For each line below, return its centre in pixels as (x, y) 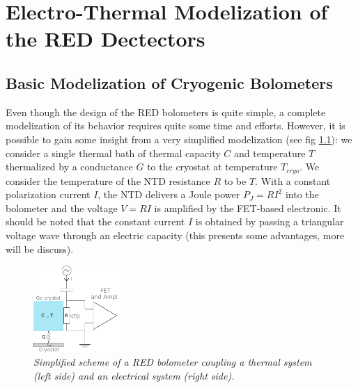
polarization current (48, 194)
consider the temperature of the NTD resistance (108, 180)
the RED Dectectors (106, 39)
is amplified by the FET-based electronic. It (248, 208)
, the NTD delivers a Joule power (169, 194)
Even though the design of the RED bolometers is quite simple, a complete (166, 112)
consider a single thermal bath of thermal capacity (113, 153)
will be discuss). (40, 249)
